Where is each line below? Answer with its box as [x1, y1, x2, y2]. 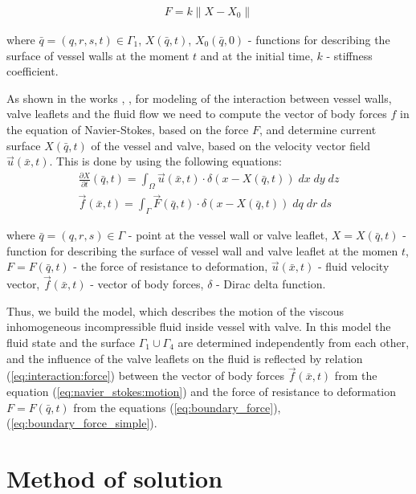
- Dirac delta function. [216, 276, 326, 292]
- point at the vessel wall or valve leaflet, [128, 227, 328, 243]
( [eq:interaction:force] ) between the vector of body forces [6, 367, 284, 384]
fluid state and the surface [6, 333, 136, 350]
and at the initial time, [200, 47, 313, 63]
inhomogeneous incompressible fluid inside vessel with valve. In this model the [6, 318, 391, 335]
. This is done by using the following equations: [49, 153, 282, 169]
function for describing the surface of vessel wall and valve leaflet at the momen [6, 242, 398, 259]
